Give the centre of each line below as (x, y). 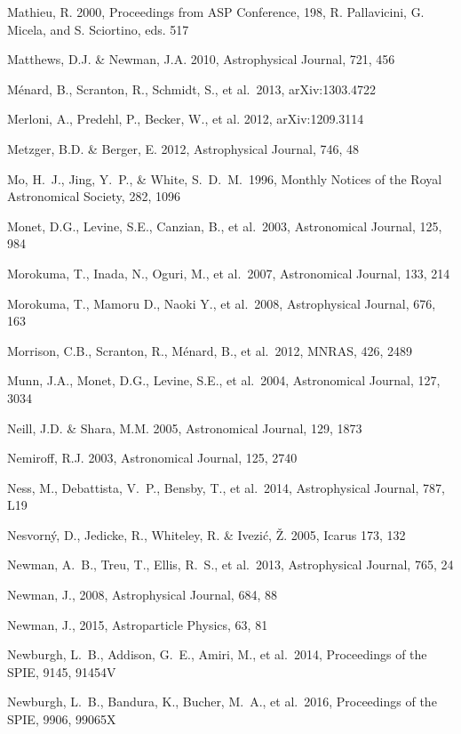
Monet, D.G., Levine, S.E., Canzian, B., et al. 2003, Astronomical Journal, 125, (225, 226)
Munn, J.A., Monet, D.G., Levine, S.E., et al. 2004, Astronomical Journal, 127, (224, 380)
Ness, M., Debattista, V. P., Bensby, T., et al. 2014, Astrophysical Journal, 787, (226, 487)
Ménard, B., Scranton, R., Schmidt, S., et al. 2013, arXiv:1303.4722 (192, 89)
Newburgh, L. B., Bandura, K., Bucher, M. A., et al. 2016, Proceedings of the (222, 702)
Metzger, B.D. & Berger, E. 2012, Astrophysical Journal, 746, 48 (183, 148)
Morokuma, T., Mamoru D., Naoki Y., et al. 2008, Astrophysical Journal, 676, (222, 303)
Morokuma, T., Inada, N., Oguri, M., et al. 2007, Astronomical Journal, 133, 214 (229, 273)
